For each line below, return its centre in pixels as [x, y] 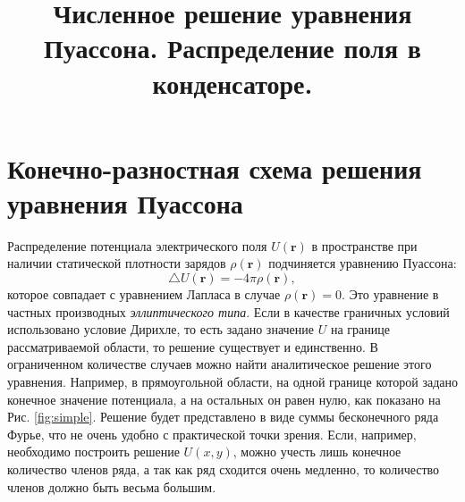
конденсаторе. [232, 83]
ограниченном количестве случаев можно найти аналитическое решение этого [220, 364]
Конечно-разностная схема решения [215, 167]
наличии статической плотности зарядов [117, 263]
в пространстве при [364, 245]
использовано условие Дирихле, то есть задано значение [161, 329]
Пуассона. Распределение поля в [232, 48]
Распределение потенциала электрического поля [137, 245]
